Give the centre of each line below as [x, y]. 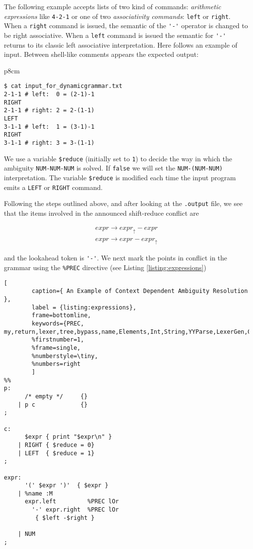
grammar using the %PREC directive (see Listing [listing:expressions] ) [105, 267]
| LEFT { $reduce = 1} [56, 453]
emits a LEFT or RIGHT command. [53, 187]
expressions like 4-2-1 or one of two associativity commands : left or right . [117, 16]
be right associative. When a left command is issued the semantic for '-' [115, 35]
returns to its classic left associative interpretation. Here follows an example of [121, 44]
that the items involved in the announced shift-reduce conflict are [101, 213]
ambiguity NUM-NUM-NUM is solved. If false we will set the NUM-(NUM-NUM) [113, 168]
